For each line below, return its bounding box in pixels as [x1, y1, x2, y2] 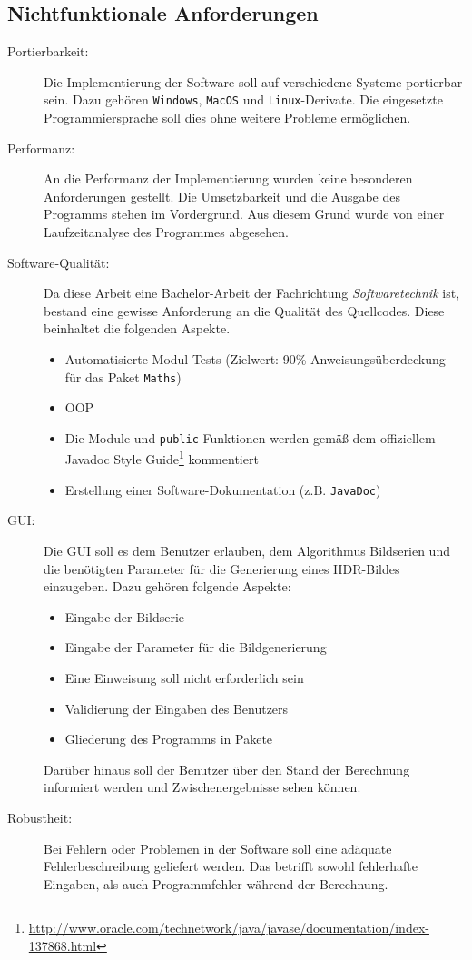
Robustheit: [7, 807, 73, 826]
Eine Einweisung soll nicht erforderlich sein [64, 668, 304, 687]
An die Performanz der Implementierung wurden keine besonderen [44, 169, 413, 188]
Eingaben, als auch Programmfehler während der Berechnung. [44, 874, 388, 893]
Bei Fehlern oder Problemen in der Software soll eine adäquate [44, 838, 392, 857]
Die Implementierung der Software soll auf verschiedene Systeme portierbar [44, 72, 463, 91]
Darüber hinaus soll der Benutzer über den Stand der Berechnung [44, 759, 410, 778]
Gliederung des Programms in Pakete [64, 729, 273, 748]
